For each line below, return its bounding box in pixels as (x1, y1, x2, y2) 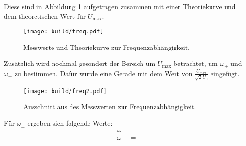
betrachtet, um (174, 58, 218, 68)
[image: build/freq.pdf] (23, 28, 104, 35)
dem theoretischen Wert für (4, 11, 86, 21)
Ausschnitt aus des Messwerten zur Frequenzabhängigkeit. (23, 101, 196, 112)
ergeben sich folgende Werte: (27, 117, 113, 128)
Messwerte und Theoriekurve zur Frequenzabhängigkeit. (23, 42, 190, 52)
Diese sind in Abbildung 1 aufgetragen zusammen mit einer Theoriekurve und (4, 1, 236, 11)
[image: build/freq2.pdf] (23, 87, 107, 95)
